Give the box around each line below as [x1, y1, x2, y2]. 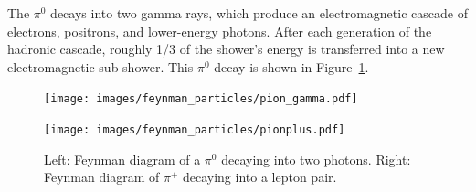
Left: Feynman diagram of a [44, 149, 201, 168]
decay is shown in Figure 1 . [214, 57, 369, 76]
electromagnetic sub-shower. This [7, 57, 194, 76]
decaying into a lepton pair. [182, 167, 337, 187]
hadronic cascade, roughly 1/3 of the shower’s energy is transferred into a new [7, 39, 445, 59]
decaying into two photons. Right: [221, 149, 411, 168]
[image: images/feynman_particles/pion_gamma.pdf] [44, 92, 358, 106]
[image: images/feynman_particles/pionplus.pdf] [44, 123, 345, 137]
